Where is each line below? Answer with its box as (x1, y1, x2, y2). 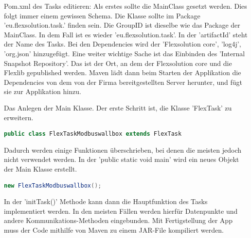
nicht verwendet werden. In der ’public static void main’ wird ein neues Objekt (4, 154, 239, 164)
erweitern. (4, 112, 34, 122)
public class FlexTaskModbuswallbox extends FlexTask (4, 130, 182, 138)
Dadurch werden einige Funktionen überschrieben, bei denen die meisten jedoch (4, 144, 242, 155)
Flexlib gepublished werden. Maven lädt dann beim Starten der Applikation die (4, 67, 241, 78)
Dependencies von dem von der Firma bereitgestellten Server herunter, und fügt (4, 77, 243, 87)
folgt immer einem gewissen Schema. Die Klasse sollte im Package (4, 10, 200, 20)
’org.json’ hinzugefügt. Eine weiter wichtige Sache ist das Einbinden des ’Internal (4, 48, 245, 58)
